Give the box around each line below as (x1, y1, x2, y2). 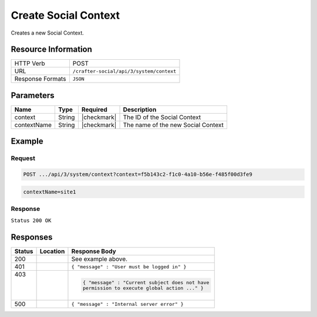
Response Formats (14, 75, 66, 83)
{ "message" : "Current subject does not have (82, 279, 210, 286)
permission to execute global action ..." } (82, 285, 204, 291)
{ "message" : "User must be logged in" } (71, 264, 187, 270)
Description (123, 105, 157, 114)
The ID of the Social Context (123, 113, 201, 121)
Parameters (11, 90, 55, 100)
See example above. (71, 255, 128, 263)
